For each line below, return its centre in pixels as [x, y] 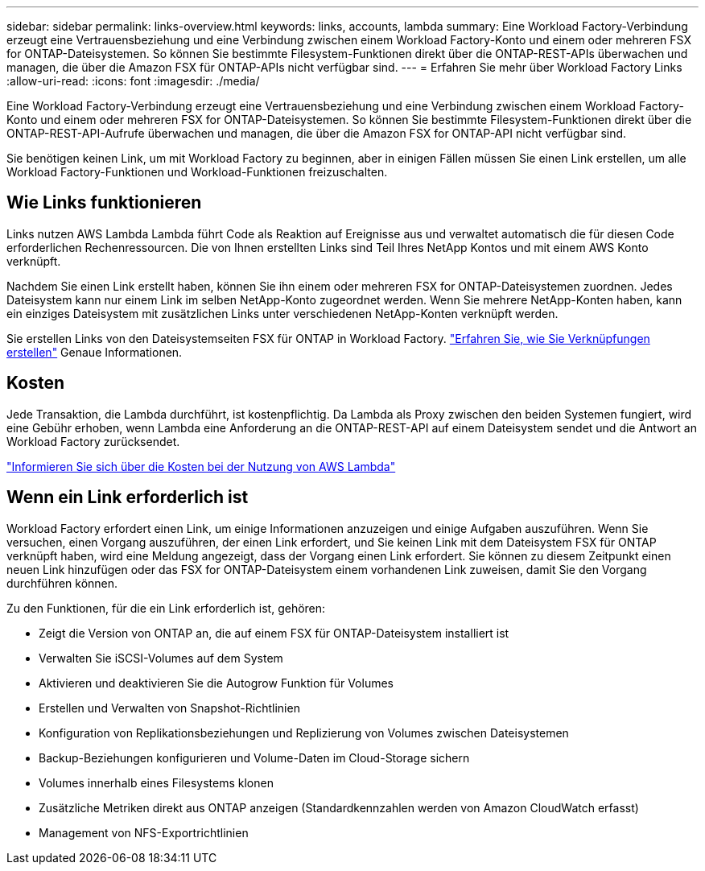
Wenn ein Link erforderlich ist [128, 497]
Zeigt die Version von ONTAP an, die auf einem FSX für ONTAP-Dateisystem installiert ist [274, 633]
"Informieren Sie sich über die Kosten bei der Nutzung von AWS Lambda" [201, 466]
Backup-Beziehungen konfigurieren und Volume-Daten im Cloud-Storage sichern [254, 757]
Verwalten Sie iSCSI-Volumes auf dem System [161, 658]
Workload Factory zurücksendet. [93, 441]
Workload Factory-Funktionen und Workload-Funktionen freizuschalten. [197, 172]
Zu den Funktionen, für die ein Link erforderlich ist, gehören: [166, 608]
